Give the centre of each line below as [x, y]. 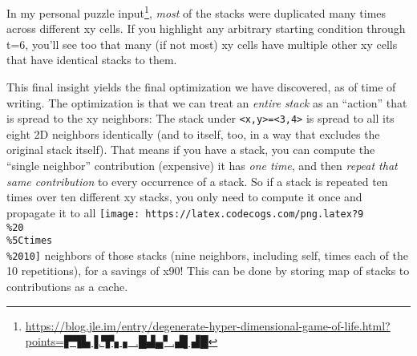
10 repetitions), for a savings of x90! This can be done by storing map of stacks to [208, 271]
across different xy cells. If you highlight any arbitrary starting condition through [206, 28]
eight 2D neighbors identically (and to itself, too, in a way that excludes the [193, 133]
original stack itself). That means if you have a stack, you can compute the [191, 150]
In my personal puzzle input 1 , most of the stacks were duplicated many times [196, 12]
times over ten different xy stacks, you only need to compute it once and [184, 197]
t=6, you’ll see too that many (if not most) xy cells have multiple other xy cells [202, 44]
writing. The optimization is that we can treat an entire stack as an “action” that [207, 102]
